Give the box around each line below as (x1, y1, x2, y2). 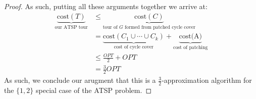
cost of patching (173, 44, 208, 50)
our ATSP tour (55, 24, 88, 30)
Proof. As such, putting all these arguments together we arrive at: (4, 1, 208, 11)
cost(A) (179, 33, 202, 40)
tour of (103, 24, 118, 30)
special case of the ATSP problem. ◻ (36, 85, 152, 95)
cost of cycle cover (114, 44, 153, 49)
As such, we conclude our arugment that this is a (4, 75, 156, 85)
